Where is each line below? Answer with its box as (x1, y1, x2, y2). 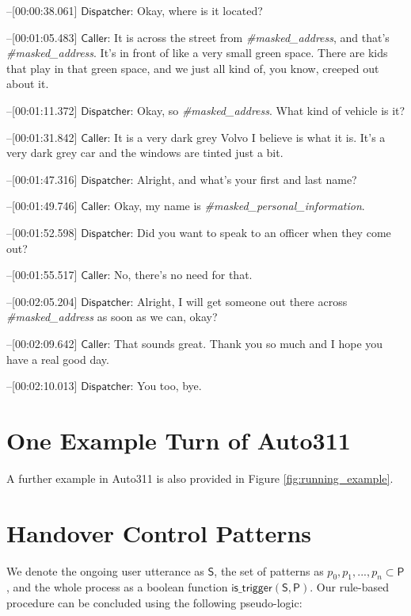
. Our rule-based (310, 579, 389, 595)
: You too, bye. (130, 377, 202, 394)
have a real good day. (6, 350, 109, 367)
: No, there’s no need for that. (107, 266, 253, 283)
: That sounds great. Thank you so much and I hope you (107, 335, 383, 351)
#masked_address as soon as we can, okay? (6, 308, 218, 325)
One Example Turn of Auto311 (6, 423, 351, 456)
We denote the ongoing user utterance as (6, 562, 204, 579)
